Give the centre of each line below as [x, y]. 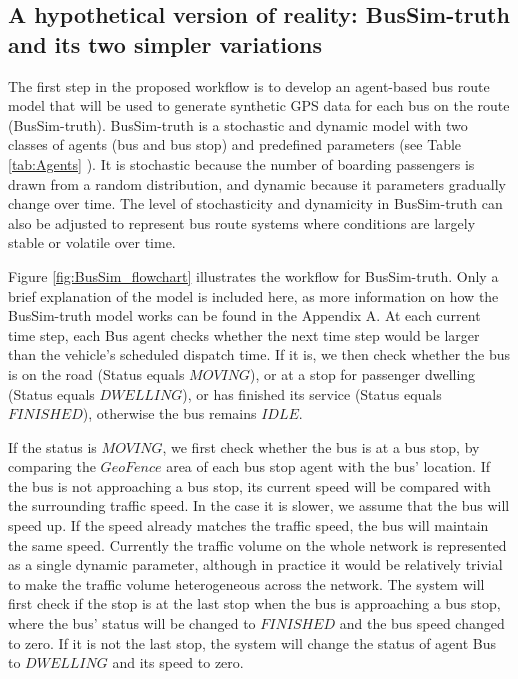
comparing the [52, 466]
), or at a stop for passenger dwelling [363, 373]
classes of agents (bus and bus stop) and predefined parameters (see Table [235, 144]
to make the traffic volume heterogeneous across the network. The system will [246, 583]
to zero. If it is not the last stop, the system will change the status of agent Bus [252, 642]
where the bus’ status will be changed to [132, 623]
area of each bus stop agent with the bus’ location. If [328, 466]
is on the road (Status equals [96, 373]
